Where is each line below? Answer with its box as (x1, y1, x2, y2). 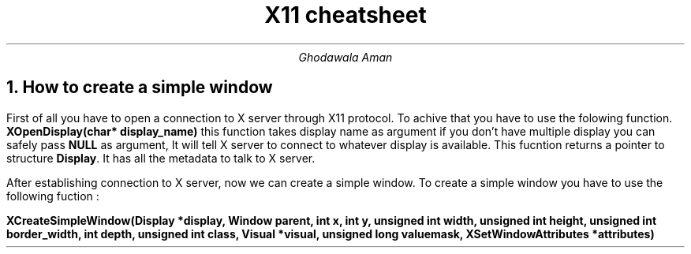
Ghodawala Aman (298, 50, 393, 64)
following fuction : (6, 189, 99, 203)
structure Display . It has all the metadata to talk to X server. (6, 151, 316, 165)
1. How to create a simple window (6, 77, 273, 98)
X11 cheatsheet (264, 2, 427, 28)
